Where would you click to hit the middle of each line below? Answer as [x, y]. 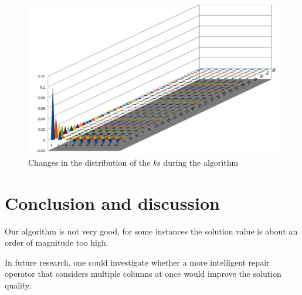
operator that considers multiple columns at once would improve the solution [143, 274]
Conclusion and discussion [112, 202]
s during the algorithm [198, 162]
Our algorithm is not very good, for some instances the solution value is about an [151, 231]
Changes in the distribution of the [89, 162]
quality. [18, 285]
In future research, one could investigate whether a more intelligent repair [137, 262]
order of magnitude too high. [57, 242]
